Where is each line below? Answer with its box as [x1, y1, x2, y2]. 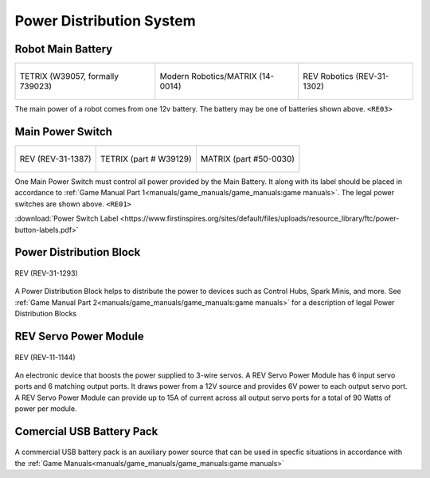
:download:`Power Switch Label [14, 214, 119, 223]
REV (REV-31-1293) [14, 268, 79, 278]
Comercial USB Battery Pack [14, 425, 158, 438]
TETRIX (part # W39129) [100, 153, 193, 164]
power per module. [14, 404, 77, 413]
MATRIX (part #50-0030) [200, 153, 295, 164]
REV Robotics [303, 71, 354, 82]
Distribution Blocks [14, 309, 77, 319]
